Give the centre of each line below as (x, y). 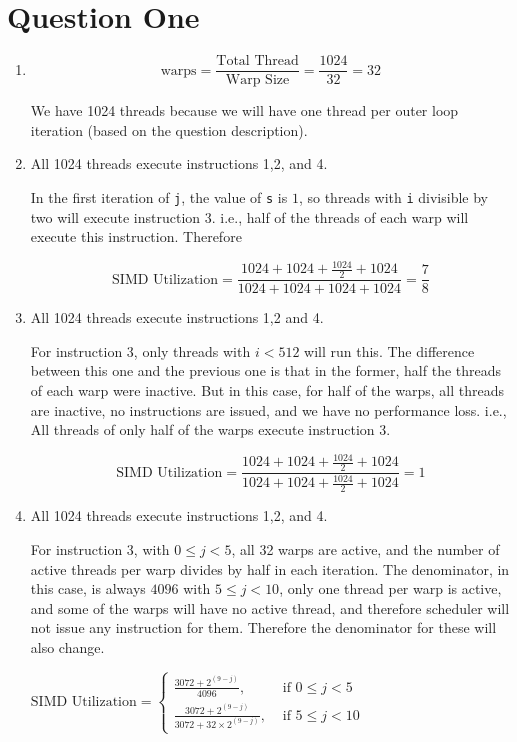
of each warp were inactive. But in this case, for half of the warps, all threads (267, 389)
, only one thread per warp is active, (390, 588)
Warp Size (257, 80)
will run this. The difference (389, 350)
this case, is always (88, 588)
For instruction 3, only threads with (140, 350)
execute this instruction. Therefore (136, 236)
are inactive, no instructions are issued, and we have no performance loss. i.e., (268, 409)
